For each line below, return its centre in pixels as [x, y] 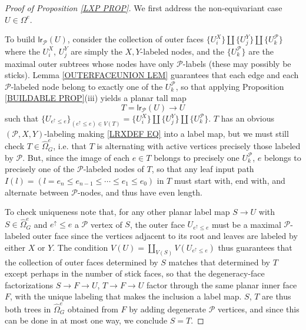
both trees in [28, 309]
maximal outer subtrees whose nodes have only [89, 63]
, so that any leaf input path [203, 169]
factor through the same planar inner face [222, 284]
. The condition [80, 247]
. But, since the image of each [76, 157]
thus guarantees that [255, 247]
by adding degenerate [167, 309]
